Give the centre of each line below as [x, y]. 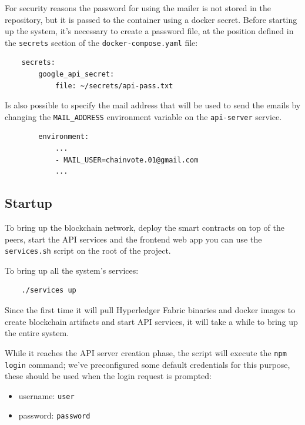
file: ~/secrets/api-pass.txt [114, 86]
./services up [49, 290]
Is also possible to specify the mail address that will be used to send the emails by [153, 105]
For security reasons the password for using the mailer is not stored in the [138, 8]
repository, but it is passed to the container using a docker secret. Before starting [151, 19]
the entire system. [37, 333]
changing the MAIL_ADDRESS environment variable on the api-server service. [143, 116]
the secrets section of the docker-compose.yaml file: [101, 42]
